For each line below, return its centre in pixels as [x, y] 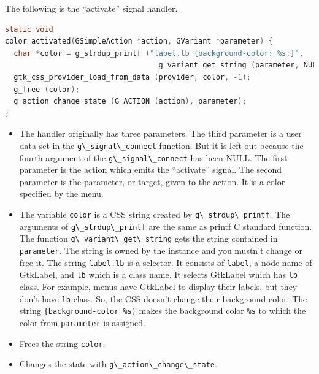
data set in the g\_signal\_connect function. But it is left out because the [161, 145]
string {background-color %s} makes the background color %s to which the [163, 311]
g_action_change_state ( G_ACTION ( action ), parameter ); [130, 101]
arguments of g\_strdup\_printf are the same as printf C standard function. [166, 226]
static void [29, 29]
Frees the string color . [62, 343]
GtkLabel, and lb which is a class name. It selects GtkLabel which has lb [158, 274]
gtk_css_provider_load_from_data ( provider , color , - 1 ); [132, 77]
